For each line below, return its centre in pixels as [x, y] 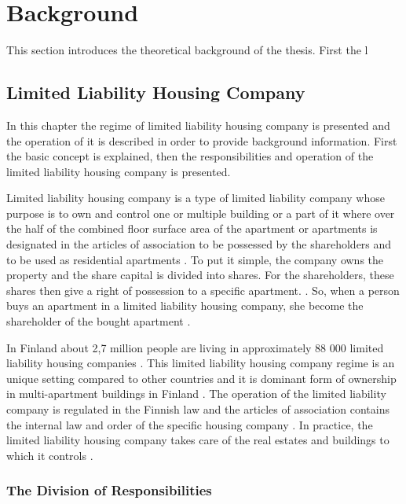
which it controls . [50, 455]
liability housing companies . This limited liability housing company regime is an [201, 363]
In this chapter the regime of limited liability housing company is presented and [198, 125]
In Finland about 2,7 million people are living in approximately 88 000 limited [195, 347]
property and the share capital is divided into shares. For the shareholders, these [200, 275]
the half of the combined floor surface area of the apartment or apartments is [192, 228]
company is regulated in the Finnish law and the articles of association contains [198, 409]
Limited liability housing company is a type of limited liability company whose [196, 198]
